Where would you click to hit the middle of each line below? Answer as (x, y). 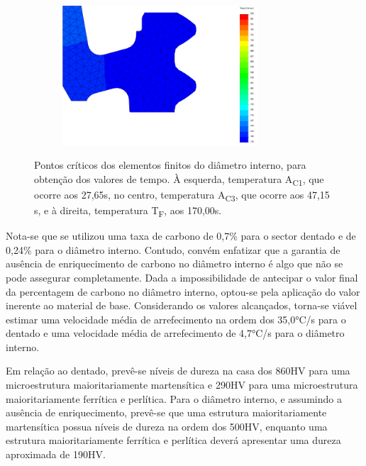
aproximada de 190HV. (56, 454)
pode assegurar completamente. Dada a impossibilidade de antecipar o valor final (182, 277)
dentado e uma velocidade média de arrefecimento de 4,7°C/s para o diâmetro (175, 333)
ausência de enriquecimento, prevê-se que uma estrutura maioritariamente (166, 412)
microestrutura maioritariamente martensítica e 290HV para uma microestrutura (182, 385)
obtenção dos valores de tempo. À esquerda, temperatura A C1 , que (179, 179)
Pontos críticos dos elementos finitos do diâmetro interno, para (170, 165)
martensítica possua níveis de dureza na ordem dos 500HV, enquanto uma (167, 426)
